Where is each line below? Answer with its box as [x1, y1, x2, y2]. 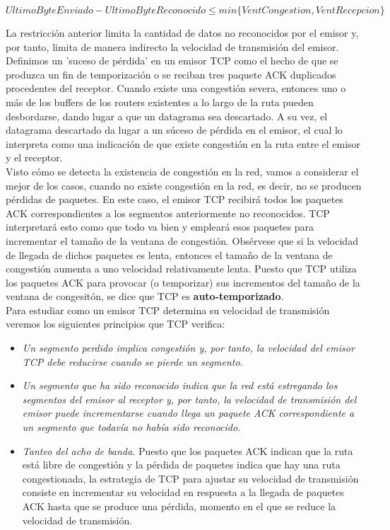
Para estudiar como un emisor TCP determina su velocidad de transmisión [6, 302, 330, 317]
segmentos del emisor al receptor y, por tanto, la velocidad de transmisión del [22, 391, 357, 406]
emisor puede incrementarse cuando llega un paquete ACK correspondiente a [22, 405, 355, 420]
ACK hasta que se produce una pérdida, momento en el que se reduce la [22, 499, 336, 513]
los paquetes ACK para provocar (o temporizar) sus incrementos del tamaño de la [6, 275, 360, 289]
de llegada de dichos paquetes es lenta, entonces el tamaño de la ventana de [6, 247, 333, 262]
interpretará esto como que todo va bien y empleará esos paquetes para [6, 219, 314, 234]
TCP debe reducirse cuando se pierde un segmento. [22, 354, 243, 369]
